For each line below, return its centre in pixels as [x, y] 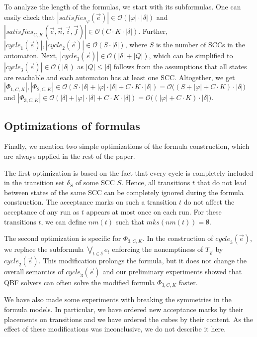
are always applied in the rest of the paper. [70, 156]
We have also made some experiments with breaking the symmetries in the [118, 299]
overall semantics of [34, 271]
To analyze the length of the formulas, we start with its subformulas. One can [123, 6]
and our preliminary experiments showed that [172, 271]
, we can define [64, 221]
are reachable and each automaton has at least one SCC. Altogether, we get [120, 77]
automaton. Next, [31, 55]
